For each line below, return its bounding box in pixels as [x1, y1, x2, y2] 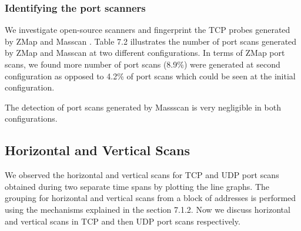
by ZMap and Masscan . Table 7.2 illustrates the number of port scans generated [5, 35, 297, 47]
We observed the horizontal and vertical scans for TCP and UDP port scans [5, 169, 279, 181]
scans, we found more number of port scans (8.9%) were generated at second [5, 58, 280, 70]
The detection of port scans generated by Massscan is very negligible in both [5, 101, 281, 113]
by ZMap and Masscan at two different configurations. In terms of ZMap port [5, 46, 285, 59]
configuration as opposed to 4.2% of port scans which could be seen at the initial [5, 69, 296, 82]
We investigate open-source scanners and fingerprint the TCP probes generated [5, 24, 290, 36]
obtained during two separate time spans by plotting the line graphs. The [5, 180, 270, 192]
